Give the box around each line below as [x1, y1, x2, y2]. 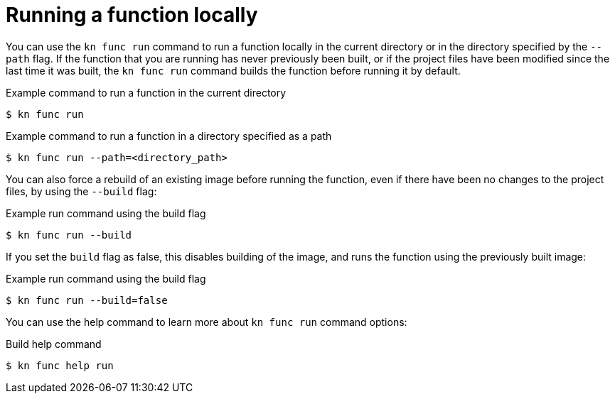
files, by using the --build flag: [6, 185, 157, 197]
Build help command [6, 337, 102, 350]
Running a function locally [6, 3, 258, 27]
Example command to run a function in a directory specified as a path [6, 129, 332, 142]
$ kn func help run [6, 359, 114, 371]
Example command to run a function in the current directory [6, 86, 287, 99]
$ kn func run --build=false [6, 294, 168, 306]
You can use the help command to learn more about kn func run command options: [6, 315, 407, 328]
